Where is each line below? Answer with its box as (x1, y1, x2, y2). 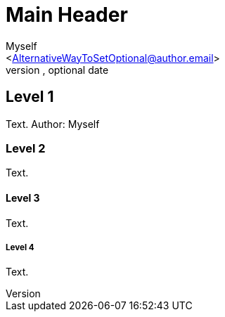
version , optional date (6, 63, 109, 76)
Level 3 (6, 191, 40, 204)
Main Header (6, 3, 128, 27)
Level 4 (6, 242, 34, 252)
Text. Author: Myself (6, 117, 100, 130)
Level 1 (6, 88, 54, 106)
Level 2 (6, 141, 46, 155)
